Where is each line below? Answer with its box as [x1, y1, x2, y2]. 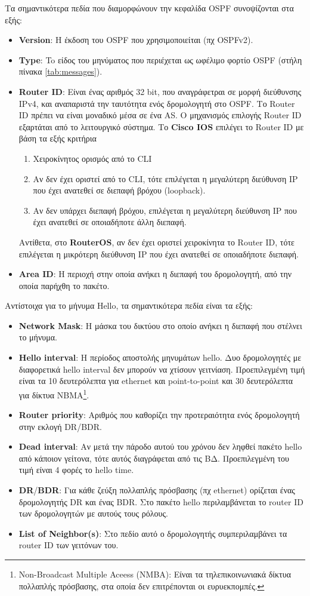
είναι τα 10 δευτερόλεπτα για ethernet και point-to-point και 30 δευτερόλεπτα [18, 374, 293, 387]
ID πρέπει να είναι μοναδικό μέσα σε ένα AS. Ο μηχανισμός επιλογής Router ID [18, 109, 302, 121]
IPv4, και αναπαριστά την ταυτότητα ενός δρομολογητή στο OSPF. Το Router [18, 97, 295, 109]
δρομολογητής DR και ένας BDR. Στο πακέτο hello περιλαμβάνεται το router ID [18, 495, 303, 508]
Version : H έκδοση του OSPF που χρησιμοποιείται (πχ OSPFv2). [18, 33, 253, 46]
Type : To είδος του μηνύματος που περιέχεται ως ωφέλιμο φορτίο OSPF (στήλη [18, 53, 302, 66]
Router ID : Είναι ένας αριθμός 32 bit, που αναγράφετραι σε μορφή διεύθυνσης [18, 85, 302, 97]
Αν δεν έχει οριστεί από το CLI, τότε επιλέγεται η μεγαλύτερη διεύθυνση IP [33, 172, 298, 185]
